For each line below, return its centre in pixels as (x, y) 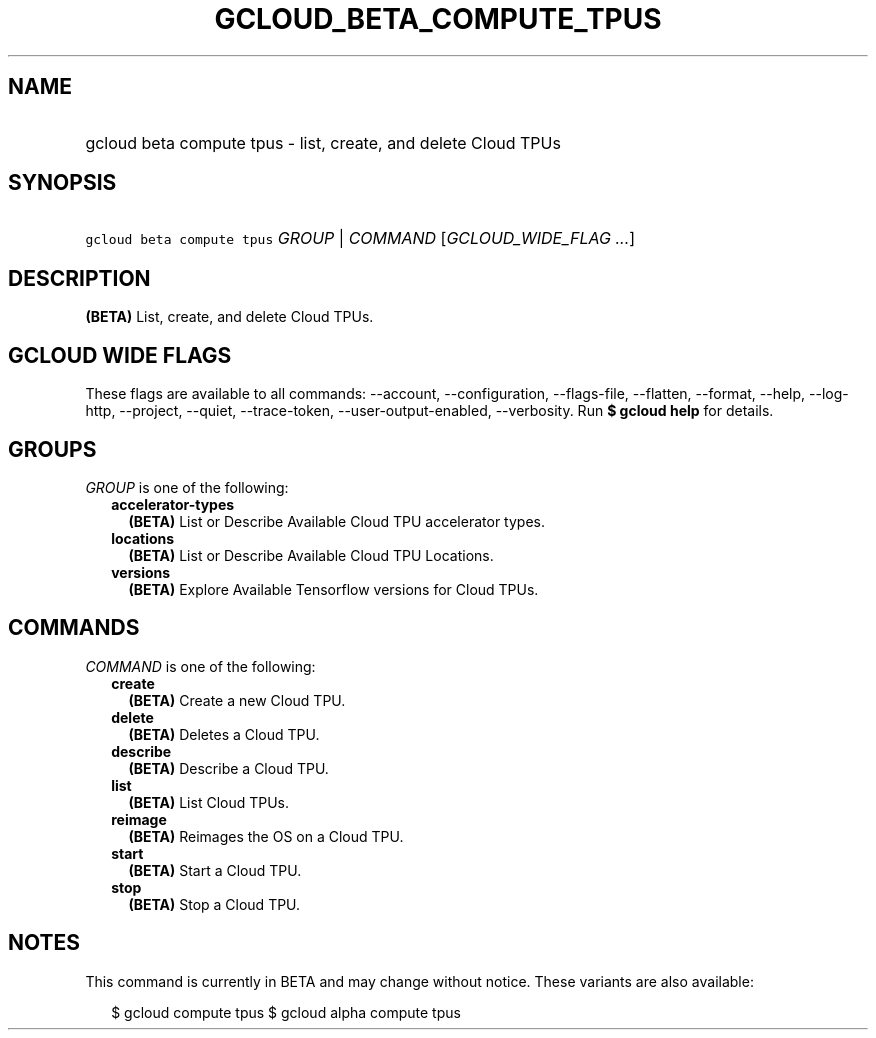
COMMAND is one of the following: (200, 666)
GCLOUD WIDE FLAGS (120, 355)
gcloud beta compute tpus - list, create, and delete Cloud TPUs (323, 142)
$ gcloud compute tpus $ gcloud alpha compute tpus (286, 1012)
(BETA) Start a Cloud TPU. (215, 870)
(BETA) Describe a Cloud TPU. (228, 768)
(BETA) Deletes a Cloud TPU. (224, 734)
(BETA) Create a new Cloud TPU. (237, 700)
